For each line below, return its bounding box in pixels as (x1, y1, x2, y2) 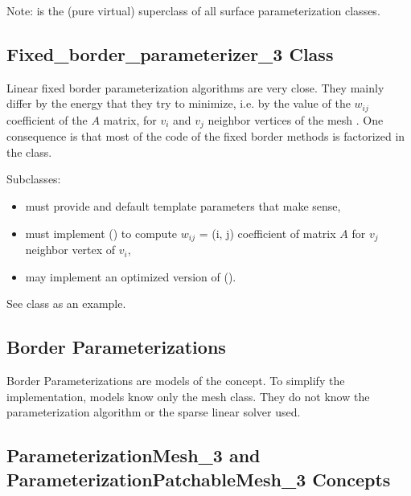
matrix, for (103, 111, 157, 128)
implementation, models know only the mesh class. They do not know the (6, 387, 370, 404)
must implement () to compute (25, 224, 178, 241)
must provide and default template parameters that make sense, (25, 198, 341, 215)
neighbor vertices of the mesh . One (208, 111, 384, 128)
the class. (6, 143, 52, 160)
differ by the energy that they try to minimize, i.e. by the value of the (6, 95, 351, 112)
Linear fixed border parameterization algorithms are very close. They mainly (6, 79, 384, 96)
